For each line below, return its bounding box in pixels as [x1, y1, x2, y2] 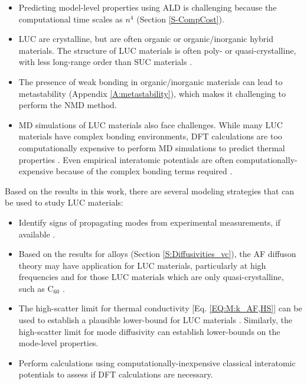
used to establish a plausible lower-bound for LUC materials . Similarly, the [18, 314, 292, 326]
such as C [18, 282, 54, 294]
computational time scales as [18, 12, 123, 25]
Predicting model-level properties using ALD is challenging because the [18, 1, 277, 13]
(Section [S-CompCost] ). [136, 12, 224, 25]
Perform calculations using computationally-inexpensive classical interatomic [18, 356, 296, 369]
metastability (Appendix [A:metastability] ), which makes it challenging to [18, 87, 286, 99]
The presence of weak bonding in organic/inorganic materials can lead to [18, 75, 283, 87]
